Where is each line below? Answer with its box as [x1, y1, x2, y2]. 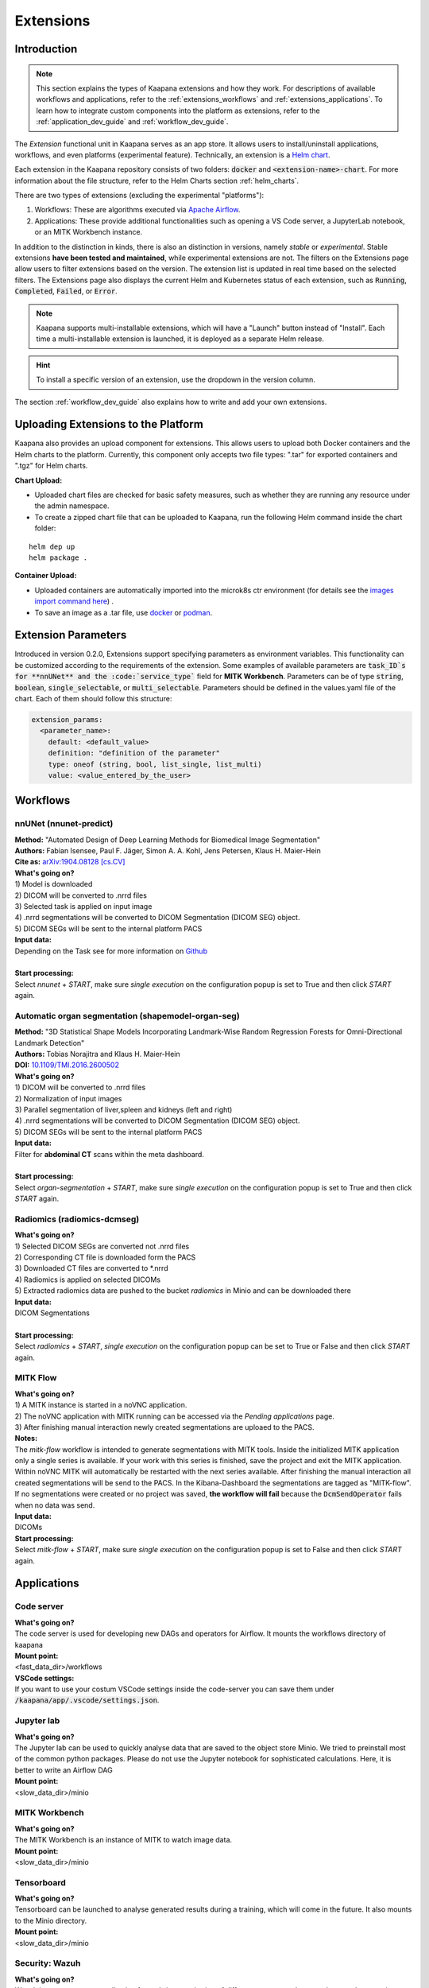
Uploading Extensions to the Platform [14, 417, 204, 431]
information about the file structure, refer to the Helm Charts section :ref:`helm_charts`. [14, 176, 300, 185]
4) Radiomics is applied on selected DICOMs [14, 1275, 161, 1284]
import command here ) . [34, 596, 114, 606]
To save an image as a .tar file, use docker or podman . [34, 608, 213, 617]
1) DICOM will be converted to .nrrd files [14, 1082, 146, 1093]
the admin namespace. [34, 501, 110, 511]
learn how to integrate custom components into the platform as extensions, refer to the [36, 106, 321, 115]
